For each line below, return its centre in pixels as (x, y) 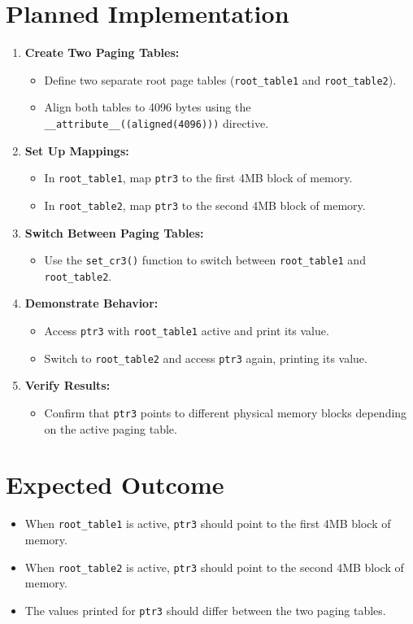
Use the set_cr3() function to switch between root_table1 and (205, 260)
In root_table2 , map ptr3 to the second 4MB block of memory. (205, 205)
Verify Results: (67, 385)
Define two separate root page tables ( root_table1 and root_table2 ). (220, 79)
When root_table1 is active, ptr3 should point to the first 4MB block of (208, 524)
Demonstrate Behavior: (91, 303)
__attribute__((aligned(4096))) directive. (157, 122)
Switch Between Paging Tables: (114, 232)
